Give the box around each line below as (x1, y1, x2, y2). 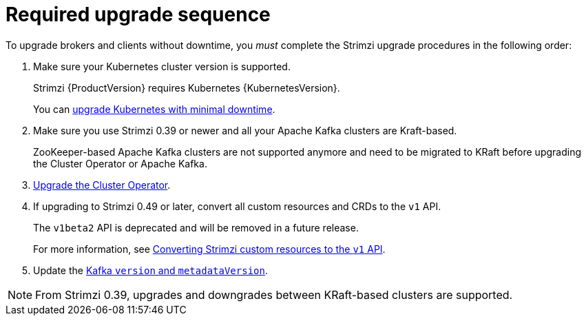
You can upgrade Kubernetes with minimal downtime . (33, 103, 275, 115)
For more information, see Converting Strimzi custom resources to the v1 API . (33, 242, 386, 255)
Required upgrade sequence (6, 3, 271, 26)
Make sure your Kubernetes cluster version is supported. (33, 60, 291, 72)
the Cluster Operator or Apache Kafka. (33, 157, 207, 169)
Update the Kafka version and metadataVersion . (33, 264, 268, 276)
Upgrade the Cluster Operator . (33, 178, 171, 191)
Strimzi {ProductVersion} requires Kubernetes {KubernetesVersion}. (33, 81, 340, 94)
